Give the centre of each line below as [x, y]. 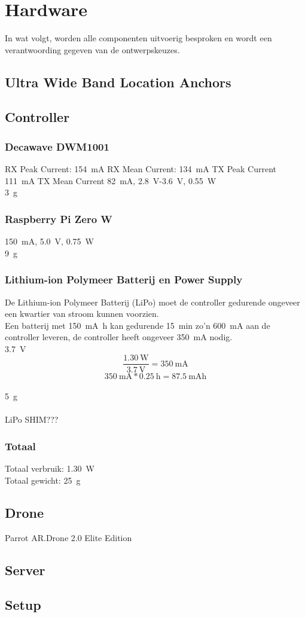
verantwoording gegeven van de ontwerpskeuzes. [92, 49]
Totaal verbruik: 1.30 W [50, 468]
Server [25, 569]
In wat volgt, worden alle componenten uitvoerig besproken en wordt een [138, 38]
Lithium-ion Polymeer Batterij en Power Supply [124, 280]
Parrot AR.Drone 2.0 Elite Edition [68, 537]
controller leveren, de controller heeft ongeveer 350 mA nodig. [119, 337]
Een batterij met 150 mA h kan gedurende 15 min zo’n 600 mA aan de [138, 325]
